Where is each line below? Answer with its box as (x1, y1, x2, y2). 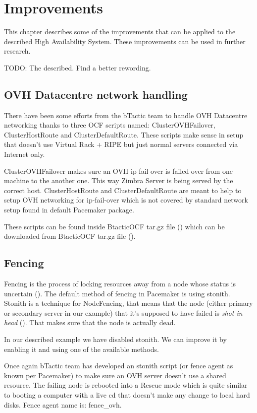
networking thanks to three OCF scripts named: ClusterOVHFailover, (4, 120, 215, 130)
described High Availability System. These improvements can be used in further (4, 36, 246, 46)
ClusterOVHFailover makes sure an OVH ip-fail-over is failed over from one (4, 165, 233, 176)
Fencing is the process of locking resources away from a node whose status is (4, 278, 236, 289)
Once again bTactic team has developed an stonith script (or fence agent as (4, 360, 233, 371)
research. (4, 46, 31, 56)
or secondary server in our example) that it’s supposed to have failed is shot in (4, 307, 243, 318)
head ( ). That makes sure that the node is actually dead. (4, 317, 176, 328)
